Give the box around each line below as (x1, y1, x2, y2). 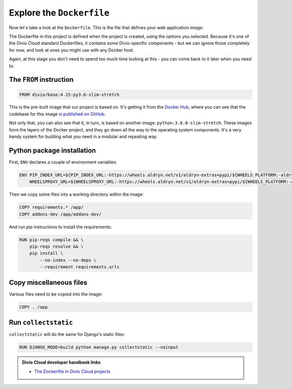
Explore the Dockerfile (9, 7, 109, 18)
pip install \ (29, 251, 63, 256)
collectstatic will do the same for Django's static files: (9, 332, 125, 337)
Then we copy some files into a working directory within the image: (9, 191, 144, 197)
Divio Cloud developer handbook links (22, 359, 101, 365)
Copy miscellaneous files (9, 278, 88, 287)
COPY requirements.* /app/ (19, 204, 84, 210)
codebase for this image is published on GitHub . (9, 111, 106, 117)
